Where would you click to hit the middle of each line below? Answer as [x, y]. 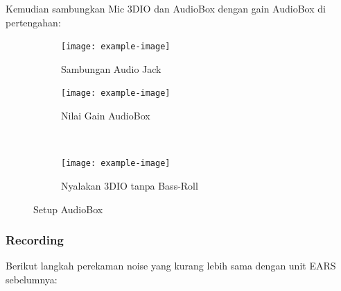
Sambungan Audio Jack [111, 68]
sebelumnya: [32, 279]
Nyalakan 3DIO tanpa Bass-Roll [130, 185]
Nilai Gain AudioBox [106, 116]
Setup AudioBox [68, 209]
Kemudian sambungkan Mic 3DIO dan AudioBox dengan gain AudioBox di [166, 8]
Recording [35, 240]
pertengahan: [33, 22]
